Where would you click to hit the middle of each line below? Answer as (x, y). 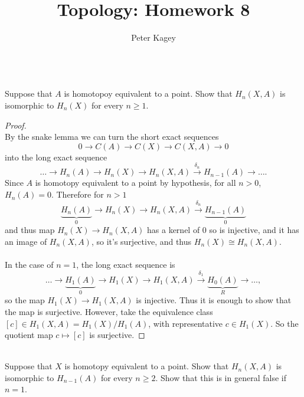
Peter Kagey (153, 37)
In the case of (29, 265)
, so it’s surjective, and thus (141, 241)
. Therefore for (77, 194)
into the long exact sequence (56, 157)
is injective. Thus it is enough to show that (214, 300)
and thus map (30, 230)
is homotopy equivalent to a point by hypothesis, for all (135, 183)
